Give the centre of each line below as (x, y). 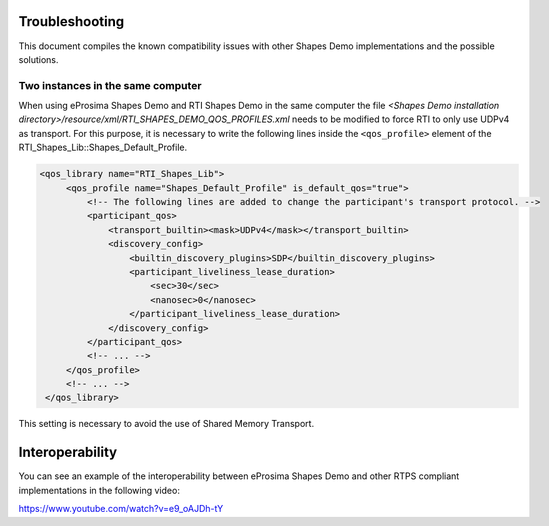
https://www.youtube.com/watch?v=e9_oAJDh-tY (121, 509)
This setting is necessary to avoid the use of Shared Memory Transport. (166, 424)
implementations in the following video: (99, 490)
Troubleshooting (71, 21)
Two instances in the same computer (110, 85)
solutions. (38, 59)
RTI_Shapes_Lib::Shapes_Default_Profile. (103, 147)
